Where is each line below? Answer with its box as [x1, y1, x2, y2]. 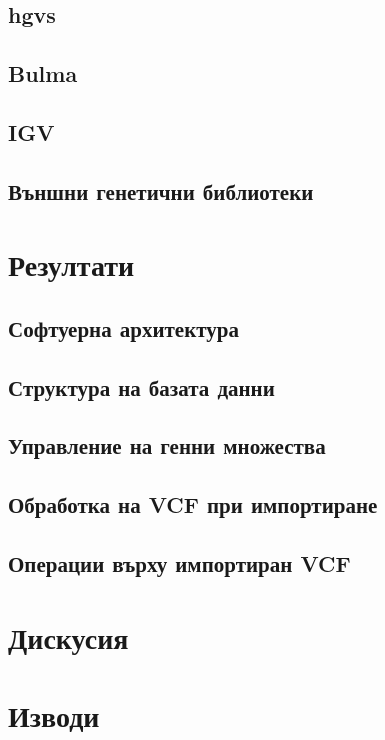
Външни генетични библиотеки [8, 175, 314, 206]
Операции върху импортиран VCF [8, 548, 351, 579]
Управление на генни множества [8, 430, 326, 461]
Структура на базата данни [8, 371, 275, 402]
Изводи [8, 694, 100, 735]
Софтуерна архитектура [8, 312, 239, 343]
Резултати [8, 244, 135, 285]
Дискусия [8, 616, 129, 657]
